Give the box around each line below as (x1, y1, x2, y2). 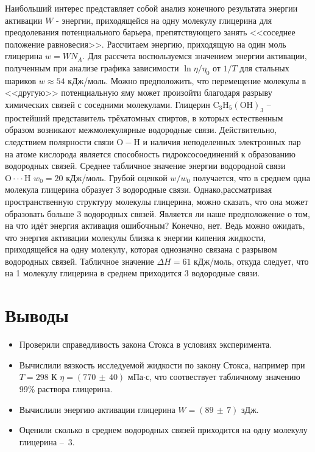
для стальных (239, 61, 289, 74)
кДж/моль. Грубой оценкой (66, 171, 168, 184)
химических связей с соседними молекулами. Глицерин (5, 98, 210, 110)
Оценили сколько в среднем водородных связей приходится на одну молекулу (19, 423, 308, 436)
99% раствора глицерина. (19, 382, 113, 395)
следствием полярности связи (5, 135, 114, 148)
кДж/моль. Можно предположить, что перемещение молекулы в (68, 74, 306, 87)
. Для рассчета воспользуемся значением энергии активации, (82, 49, 307, 62)
